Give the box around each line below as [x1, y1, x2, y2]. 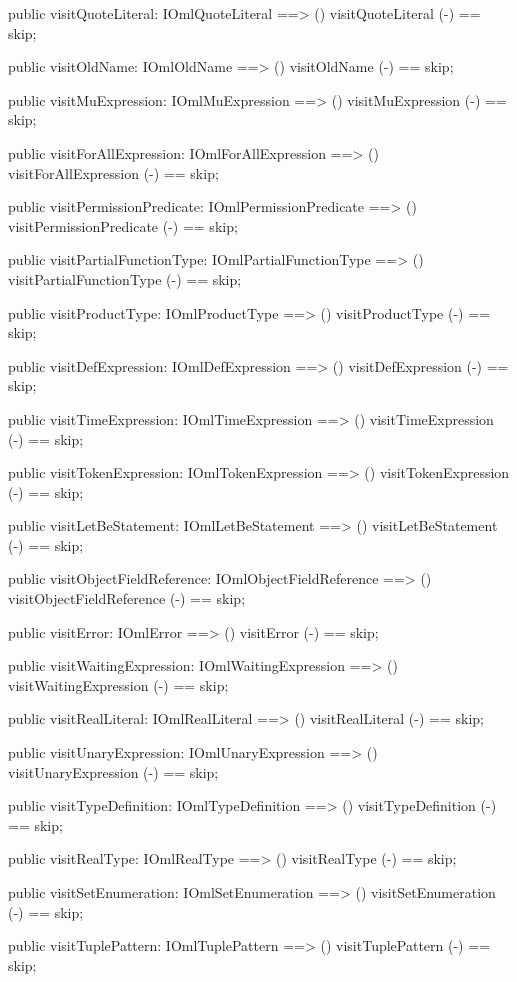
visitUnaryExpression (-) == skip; [8, 761, 219, 782]
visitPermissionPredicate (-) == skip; [8, 215, 238, 236]
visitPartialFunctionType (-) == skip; [8, 268, 242, 289]
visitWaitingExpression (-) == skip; [8, 674, 229, 695]
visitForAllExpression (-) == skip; [8, 162, 219, 183]
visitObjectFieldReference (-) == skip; [8, 588, 246, 609]
